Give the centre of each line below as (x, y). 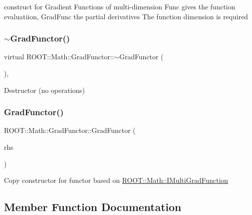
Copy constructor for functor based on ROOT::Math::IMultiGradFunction (116, 180)
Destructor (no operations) (44, 90)
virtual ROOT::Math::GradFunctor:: (59, 57)
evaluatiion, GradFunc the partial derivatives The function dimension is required (126, 16)
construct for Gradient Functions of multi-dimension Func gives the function (120, 6)
